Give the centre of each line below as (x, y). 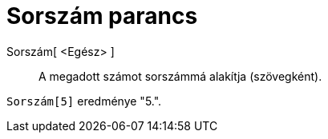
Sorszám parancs (102, 16)
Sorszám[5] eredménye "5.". (84, 101)
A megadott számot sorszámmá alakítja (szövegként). (180, 76)
